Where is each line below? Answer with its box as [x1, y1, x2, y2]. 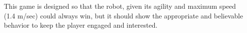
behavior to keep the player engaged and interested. [4, 20, 158, 30]
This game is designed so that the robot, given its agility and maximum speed [4, 1, 236, 11]
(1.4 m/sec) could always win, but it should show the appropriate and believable [4, 10, 243, 20]
